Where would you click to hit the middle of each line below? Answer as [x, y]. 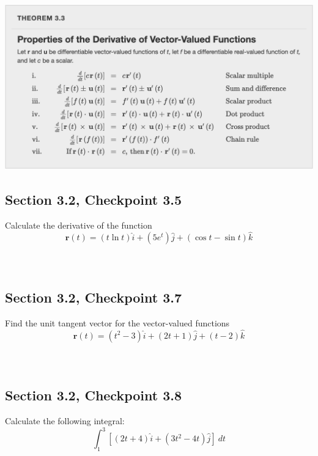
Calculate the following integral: [65, 420]
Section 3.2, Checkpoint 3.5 [94, 199]
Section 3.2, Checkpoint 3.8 [94, 395]
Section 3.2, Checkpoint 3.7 [94, 297]
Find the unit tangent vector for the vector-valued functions [117, 322]
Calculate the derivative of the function [79, 225]
